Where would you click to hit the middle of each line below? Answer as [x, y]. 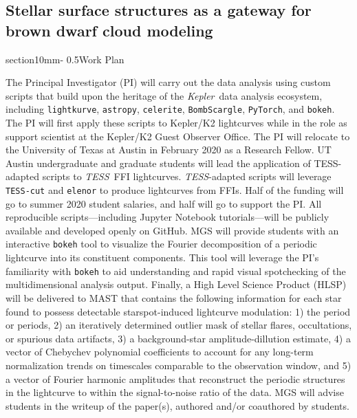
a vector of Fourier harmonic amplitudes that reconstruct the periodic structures [175, 378]
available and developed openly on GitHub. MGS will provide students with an [172, 230]
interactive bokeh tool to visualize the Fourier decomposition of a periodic [161, 244]
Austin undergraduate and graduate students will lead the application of [158, 163]
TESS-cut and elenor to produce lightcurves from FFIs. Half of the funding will [175, 190]
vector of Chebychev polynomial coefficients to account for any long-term [160, 352]
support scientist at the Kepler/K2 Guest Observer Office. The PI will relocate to [178, 136]
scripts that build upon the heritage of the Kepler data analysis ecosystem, [164, 95]
